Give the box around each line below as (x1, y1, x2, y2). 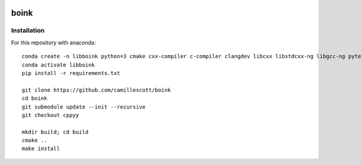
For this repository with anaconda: (11, 39, 96, 46)
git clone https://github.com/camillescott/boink (22, 86, 171, 93)
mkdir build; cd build (22, 128, 89, 135)
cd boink (22, 95, 48, 102)
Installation (11, 26, 45, 35)
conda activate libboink (22, 61, 95, 68)
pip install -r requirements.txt (22, 70, 120, 76)
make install (22, 145, 60, 152)
